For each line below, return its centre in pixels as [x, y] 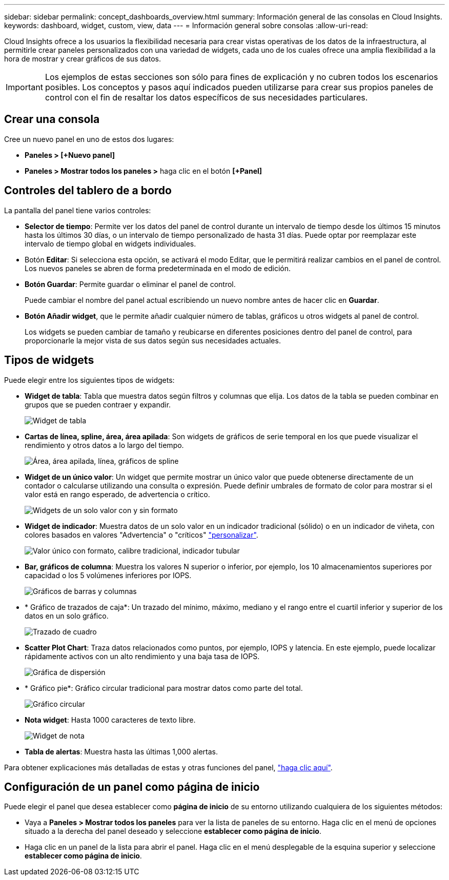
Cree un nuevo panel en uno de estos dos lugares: [89, 139]
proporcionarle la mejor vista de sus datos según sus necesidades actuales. [153, 340]
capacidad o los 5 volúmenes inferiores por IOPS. [108, 575]
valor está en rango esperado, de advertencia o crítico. [117, 494]
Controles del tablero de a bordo [88, 191]
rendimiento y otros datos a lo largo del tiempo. [104, 445]
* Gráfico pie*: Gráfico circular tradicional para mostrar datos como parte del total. [164, 688]
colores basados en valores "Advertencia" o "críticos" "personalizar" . [141, 535]
